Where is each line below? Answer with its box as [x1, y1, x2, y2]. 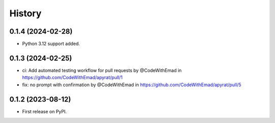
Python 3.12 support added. [22, 41, 80, 47]
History [9, 8, 42, 19]
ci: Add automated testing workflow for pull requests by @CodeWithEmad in [22, 67, 182, 73]
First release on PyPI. [22, 108, 67, 114]
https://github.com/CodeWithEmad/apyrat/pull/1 [22, 75, 123, 81]
